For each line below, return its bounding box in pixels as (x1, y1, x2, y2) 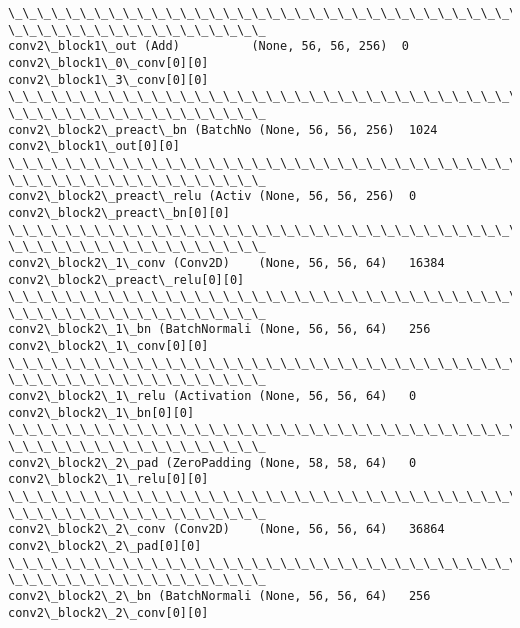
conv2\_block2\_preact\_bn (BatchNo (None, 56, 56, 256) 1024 (8, 122, 438, 137)
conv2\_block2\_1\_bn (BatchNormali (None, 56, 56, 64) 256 (8, 322, 431, 337)
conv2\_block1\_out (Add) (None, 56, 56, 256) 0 (8, 39, 409, 54)
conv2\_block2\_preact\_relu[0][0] (8, 272, 245, 287)
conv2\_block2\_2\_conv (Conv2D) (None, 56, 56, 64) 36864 (8, 522, 445, 537)
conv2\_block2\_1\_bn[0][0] (8, 405, 195, 420)
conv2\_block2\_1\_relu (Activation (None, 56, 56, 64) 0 (8, 389, 417, 404)
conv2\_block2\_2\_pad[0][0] (8, 539, 202, 553)
